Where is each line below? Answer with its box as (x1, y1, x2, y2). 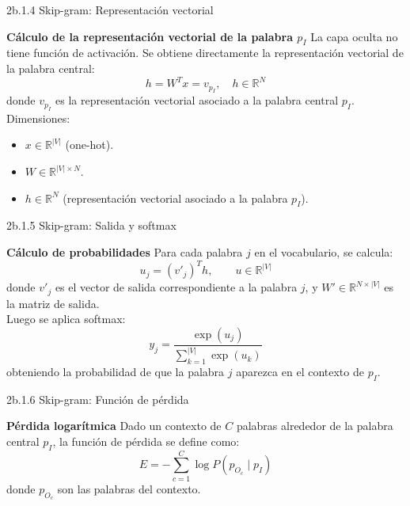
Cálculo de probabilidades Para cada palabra (6, 244, 243, 261)
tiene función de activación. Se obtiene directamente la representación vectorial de (6, 44, 404, 61)
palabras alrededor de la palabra (236, 417, 393, 434)
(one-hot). (65, 136, 114, 153)
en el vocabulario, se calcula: (254, 244, 393, 261)
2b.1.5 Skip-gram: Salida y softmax (6, 217, 177, 234)
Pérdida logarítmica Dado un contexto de (6, 417, 222, 434)
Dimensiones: (6, 109, 70, 126)
